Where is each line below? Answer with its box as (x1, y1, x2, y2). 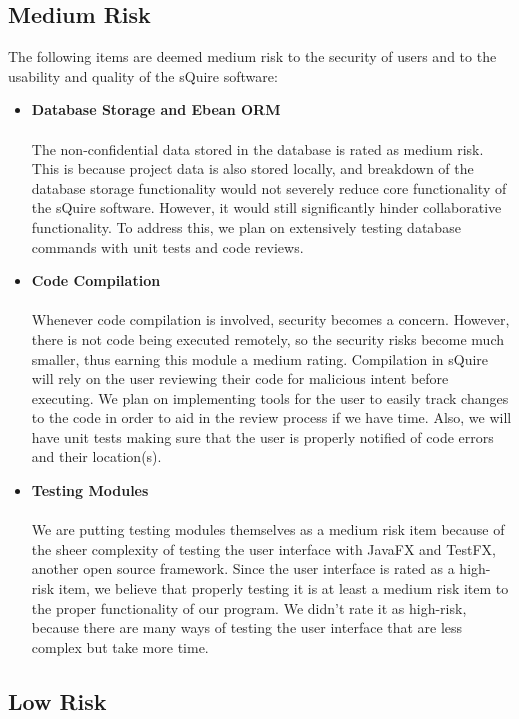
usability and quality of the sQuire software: (8, 65, 278, 86)
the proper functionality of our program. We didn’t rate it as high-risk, (31, 597, 467, 618)
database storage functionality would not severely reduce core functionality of (31, 177, 507, 198)
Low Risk (8, 685, 107, 716)
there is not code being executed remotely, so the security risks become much (31, 328, 504, 349)
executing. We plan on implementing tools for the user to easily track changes (31, 387, 509, 408)
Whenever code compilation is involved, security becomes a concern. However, (31, 309, 510, 330)
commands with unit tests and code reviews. (31, 236, 304, 257)
